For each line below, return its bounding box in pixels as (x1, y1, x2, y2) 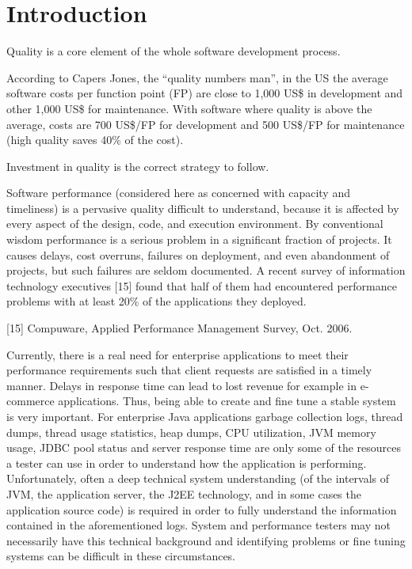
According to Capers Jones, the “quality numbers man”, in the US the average (6, 69, 388, 85)
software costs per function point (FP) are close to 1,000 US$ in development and (6, 85, 403, 101)
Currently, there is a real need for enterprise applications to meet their (6, 346, 349, 362)
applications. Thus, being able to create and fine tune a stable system (58, 393, 396, 409)
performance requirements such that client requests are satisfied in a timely (6, 362, 372, 378)
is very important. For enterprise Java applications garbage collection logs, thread (6, 408, 403, 424)
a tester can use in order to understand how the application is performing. (6, 454, 367, 471)
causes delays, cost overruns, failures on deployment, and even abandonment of (6, 246, 390, 263)
